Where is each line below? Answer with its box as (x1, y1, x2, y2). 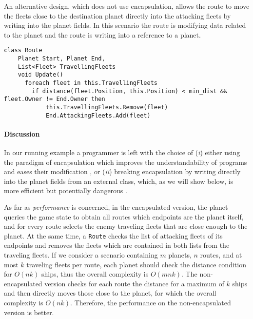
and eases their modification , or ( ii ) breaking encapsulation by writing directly (4, 166, 241, 177)
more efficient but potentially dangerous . (4, 185, 127, 196)
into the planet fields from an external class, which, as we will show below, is (4, 176, 234, 186)
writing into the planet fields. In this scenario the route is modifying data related (4, 20, 246, 30)
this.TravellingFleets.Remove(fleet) (45, 103, 168, 111)
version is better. (4, 307, 54, 317)
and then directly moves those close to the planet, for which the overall (4, 288, 216, 298)
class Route (4, 47, 42, 54)
